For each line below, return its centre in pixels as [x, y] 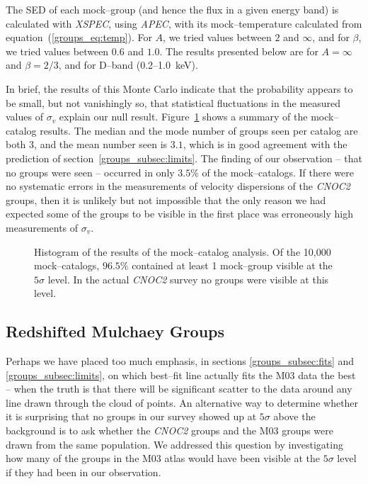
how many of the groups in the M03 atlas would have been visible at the [163, 458]
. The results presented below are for [239, 51]
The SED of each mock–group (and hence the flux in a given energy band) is [172, 9]
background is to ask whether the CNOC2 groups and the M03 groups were [170, 430]
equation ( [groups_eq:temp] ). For [79, 37]
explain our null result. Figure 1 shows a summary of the [183, 117]
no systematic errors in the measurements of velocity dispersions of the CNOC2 [178, 186]
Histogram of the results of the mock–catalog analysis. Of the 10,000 [183, 251]
